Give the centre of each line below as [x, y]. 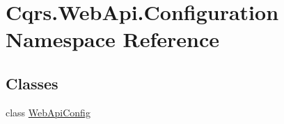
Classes [32, 83]
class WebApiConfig [48, 112]
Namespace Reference [112, 39]
